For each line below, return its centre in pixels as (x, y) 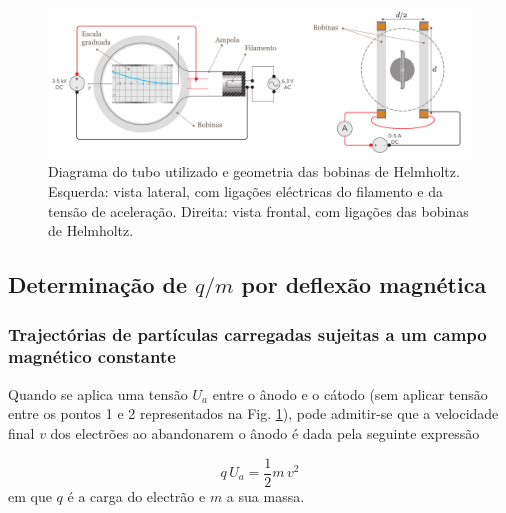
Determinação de (98, 284)
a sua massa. (265, 495)
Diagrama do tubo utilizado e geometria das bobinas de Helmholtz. (254, 171)
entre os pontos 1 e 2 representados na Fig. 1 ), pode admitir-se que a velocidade (253, 413)
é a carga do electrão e (136, 495)
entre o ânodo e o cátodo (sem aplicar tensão (350, 393)
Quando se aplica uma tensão (98, 393)
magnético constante (92, 356)
